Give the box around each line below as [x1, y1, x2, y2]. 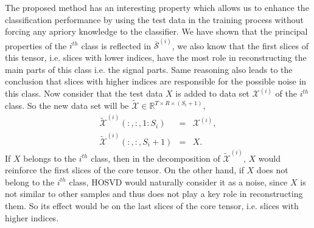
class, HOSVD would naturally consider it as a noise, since [69, 175, 288, 188]
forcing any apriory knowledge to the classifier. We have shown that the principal [5, 25, 308, 38]
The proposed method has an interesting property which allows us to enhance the [5, 1, 309, 13]
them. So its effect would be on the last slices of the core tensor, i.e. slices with [5, 199, 299, 212]
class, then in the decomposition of [91, 151, 220, 164]
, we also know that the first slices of [172, 39, 309, 52]
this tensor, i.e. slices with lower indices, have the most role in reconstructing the [5, 51, 307, 64]
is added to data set [175, 87, 249, 100]
